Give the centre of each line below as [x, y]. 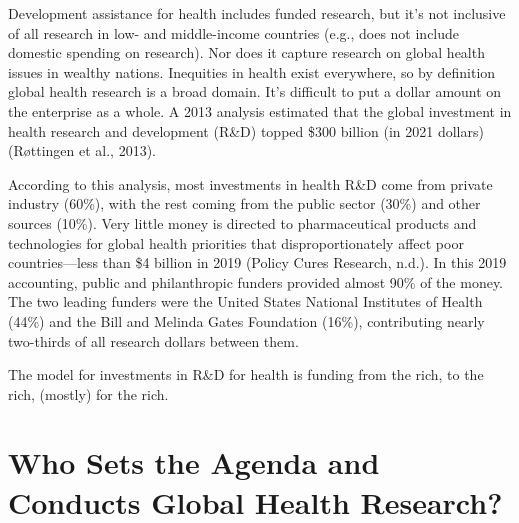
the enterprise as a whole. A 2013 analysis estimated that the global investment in [260, 110]
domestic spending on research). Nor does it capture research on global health [246, 52]
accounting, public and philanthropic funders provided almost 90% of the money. [256, 281]
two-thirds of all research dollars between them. [153, 340]
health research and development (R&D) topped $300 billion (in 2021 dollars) [246, 130]
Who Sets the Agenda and [194, 462]
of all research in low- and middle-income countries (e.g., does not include [234, 32]
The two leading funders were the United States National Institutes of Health [245, 301]
